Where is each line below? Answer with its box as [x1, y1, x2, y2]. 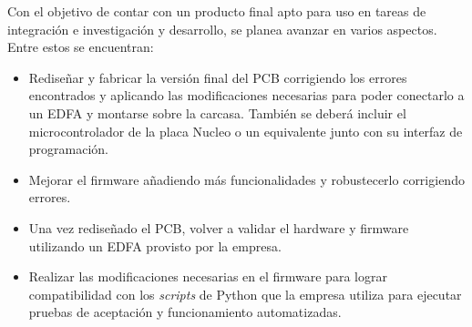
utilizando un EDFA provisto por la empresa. [28, 236, 282, 255]
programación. [28, 139, 109, 158]
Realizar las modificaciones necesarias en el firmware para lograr [28, 267, 387, 286]
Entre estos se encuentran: [7, 37, 154, 56]
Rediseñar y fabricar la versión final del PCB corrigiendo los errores [28, 67, 407, 87]
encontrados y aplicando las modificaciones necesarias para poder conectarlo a [28, 86, 465, 105]
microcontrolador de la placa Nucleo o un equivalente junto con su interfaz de [28, 121, 463, 140]
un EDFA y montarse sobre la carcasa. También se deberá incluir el [28, 103, 406, 122]
